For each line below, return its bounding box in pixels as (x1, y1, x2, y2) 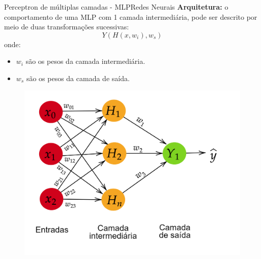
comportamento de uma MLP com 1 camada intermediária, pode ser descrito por (4, 11, 257, 22)
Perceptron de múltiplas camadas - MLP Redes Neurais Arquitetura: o (4, 2, 228, 12)
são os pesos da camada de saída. (26, 72, 130, 83)
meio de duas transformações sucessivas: (4, 21, 129, 32)
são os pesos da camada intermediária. (25, 56, 146, 66)
